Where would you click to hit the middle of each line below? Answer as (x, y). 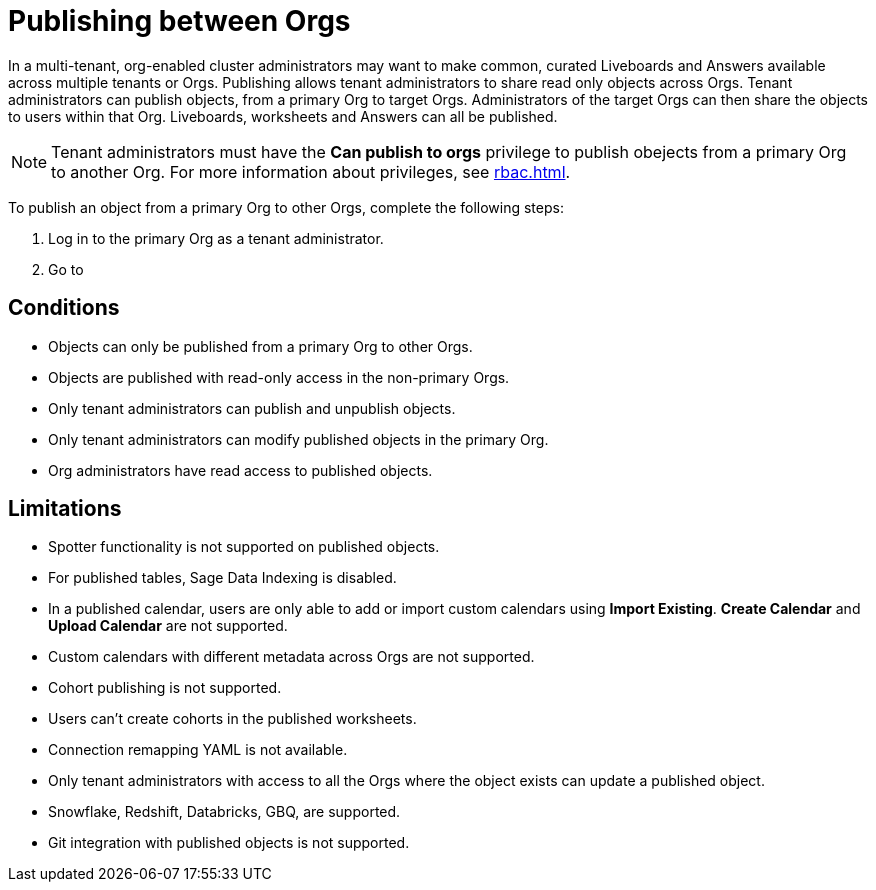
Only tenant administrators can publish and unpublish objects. (252, 408)
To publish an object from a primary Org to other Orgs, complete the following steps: (286, 207)
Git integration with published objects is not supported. (229, 843)
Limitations (65, 509)
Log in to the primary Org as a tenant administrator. (216, 238)
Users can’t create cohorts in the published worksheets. (232, 719)
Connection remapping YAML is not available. (198, 750)
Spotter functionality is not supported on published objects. (244, 547)
